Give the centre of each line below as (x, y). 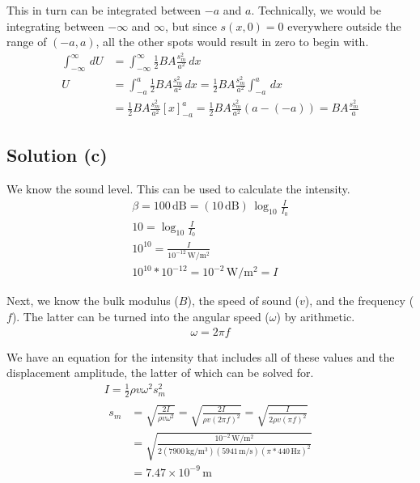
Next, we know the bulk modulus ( (93, 301)
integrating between (55, 25)
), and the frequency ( (359, 301)
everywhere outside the (344, 25)
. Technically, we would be (316, 10)
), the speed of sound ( (244, 301)
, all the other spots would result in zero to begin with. (232, 42)
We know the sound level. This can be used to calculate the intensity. (178, 189)
